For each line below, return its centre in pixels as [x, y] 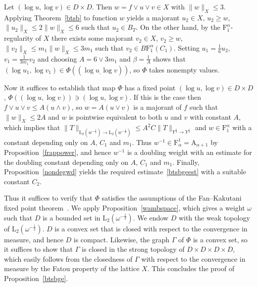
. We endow [151, 217]
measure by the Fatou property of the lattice [72, 268]
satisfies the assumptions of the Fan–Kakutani [172, 198]
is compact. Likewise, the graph [122, 239]
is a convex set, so [220, 239]
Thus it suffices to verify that [48, 198]
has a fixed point [150, 87]
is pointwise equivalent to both [116, 116]
